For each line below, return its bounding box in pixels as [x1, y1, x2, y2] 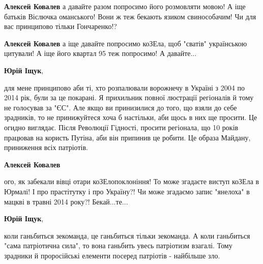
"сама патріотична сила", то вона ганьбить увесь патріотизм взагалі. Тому [4, 240, 232, 251]
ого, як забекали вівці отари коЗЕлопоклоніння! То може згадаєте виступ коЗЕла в [4, 176, 259, 187]
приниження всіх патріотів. [4, 142, 88, 153]
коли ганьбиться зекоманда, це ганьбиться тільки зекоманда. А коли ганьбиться [4, 230, 250, 241]
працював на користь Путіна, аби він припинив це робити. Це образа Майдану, [4, 132, 251, 142]
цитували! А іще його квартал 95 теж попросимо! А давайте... [4, 48, 197, 58]
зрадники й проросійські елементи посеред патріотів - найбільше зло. [4, 250, 220, 260]
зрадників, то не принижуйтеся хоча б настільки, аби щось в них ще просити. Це [4, 112, 257, 123]
